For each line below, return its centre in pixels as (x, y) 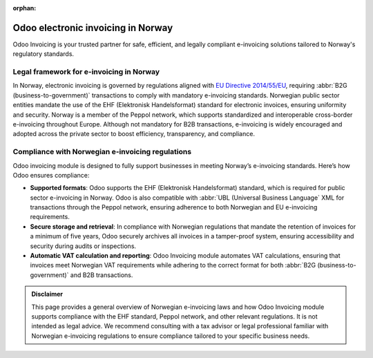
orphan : (25, 8)
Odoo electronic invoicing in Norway (93, 28)
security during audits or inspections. (83, 246)
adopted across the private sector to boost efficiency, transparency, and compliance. (134, 134)
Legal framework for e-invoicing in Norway (86, 72)
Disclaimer (47, 294)
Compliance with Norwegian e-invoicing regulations (102, 152)
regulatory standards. (44, 54)
